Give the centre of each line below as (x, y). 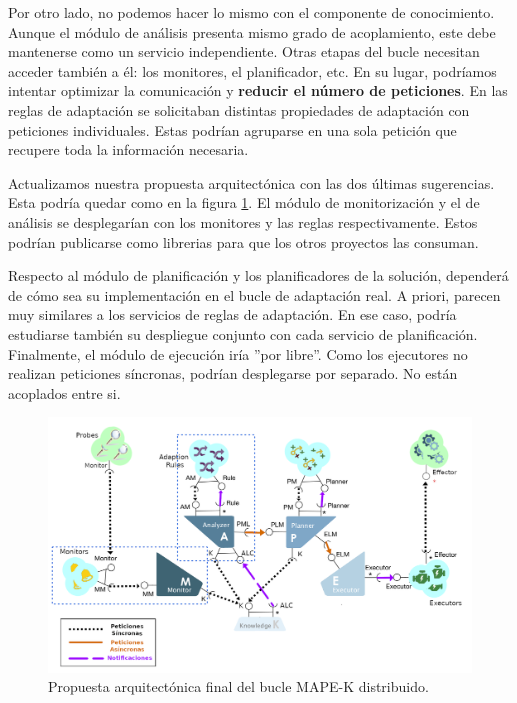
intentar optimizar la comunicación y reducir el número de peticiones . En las (258, 90)
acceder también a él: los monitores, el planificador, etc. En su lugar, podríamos (252, 70)
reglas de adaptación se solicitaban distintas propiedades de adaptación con (239, 109)
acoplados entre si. (64, 392)
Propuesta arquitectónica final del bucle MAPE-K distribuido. (238, 686)
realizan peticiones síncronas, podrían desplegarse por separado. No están (233, 373)
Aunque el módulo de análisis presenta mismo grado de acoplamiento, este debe (252, 31)
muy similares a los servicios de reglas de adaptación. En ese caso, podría (232, 314)
